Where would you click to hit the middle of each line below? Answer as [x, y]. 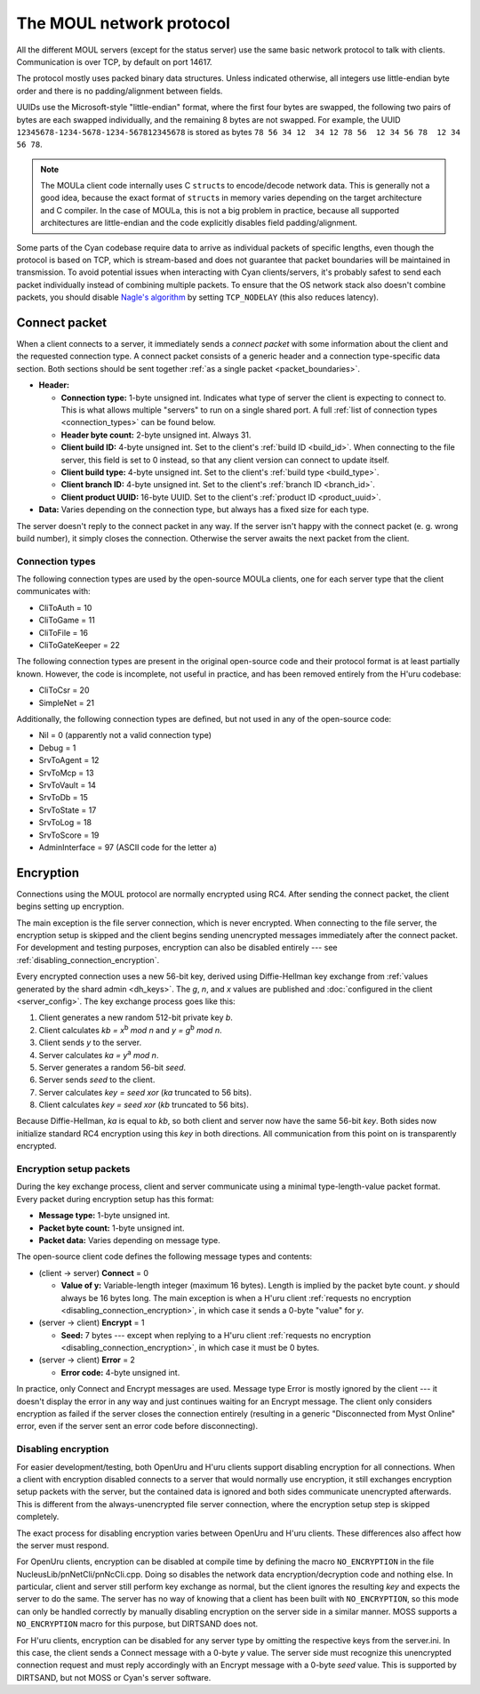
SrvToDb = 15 [64, 798]
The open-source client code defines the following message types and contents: [164, 1256]
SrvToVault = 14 [68, 785]
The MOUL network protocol [124, 23]
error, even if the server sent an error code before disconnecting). [137, 1426]
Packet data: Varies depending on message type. [130, 1240]
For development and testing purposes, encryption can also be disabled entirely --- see [177, 948]
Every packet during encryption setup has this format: [115, 1199]
